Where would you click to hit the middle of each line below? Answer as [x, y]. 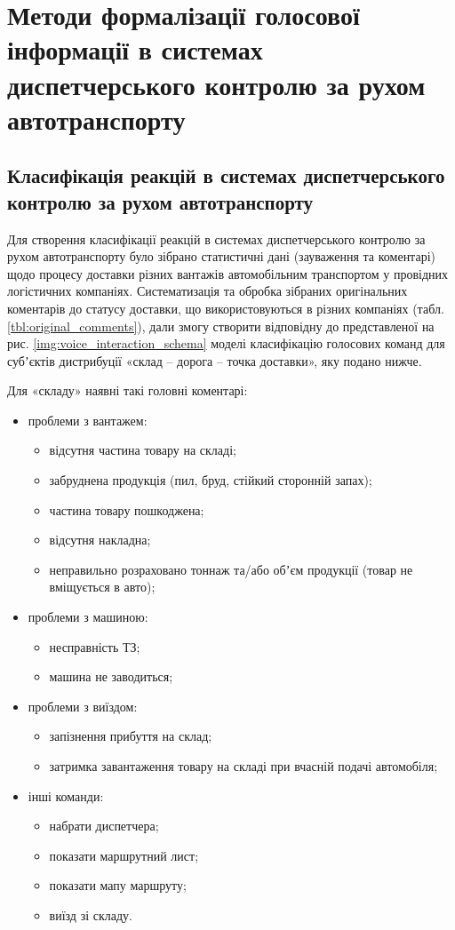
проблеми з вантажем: [88, 420]
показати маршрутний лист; [124, 855]
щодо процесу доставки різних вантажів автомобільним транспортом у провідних [228, 273]
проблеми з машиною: [88, 617]
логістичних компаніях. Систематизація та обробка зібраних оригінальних [208, 291]
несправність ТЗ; [95, 646]
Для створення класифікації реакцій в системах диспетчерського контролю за [216, 238]
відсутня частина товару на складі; [143, 450]
